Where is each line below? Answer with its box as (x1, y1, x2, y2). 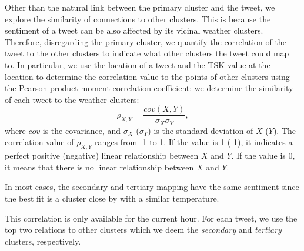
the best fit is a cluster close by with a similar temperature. (5, 192, 219, 205)
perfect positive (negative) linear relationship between (5, 149, 199, 162)
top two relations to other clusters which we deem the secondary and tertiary (5, 223, 282, 236)
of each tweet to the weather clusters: (5, 93, 139, 105)
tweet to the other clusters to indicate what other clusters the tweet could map (5, 47, 289, 59)
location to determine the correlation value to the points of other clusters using (5, 70, 290, 82)
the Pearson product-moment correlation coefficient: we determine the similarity (5, 82, 293, 94)
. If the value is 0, (231, 149, 295, 162)
